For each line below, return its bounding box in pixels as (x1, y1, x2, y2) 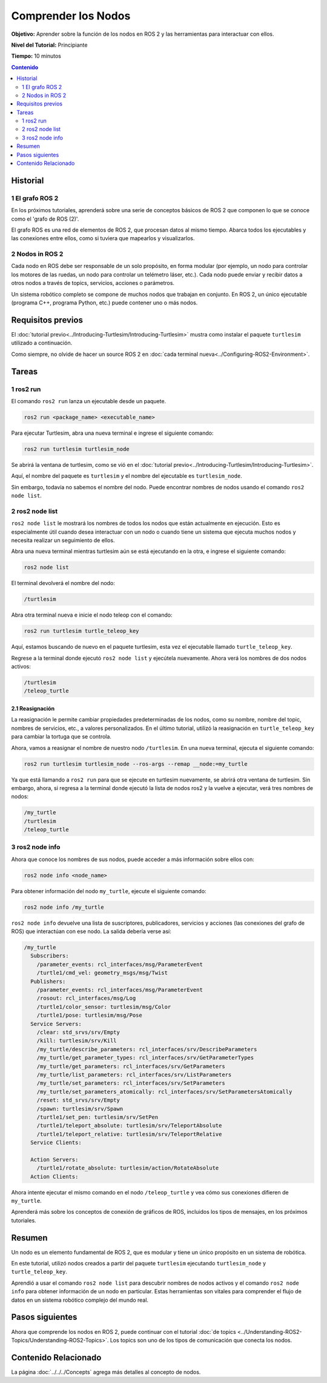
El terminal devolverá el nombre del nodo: (11, 580, 115, 587)
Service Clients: (30, 1139, 82, 1146)
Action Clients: (30, 1173, 79, 1180)
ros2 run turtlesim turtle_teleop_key (24, 628, 139, 635)
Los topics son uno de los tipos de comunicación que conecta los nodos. (110, 1336, 292, 1344)
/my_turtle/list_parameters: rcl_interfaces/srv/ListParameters (36, 1071, 232, 1078)
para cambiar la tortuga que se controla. (11, 733, 112, 740)
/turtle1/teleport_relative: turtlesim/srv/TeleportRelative (36, 1131, 222, 1137)
